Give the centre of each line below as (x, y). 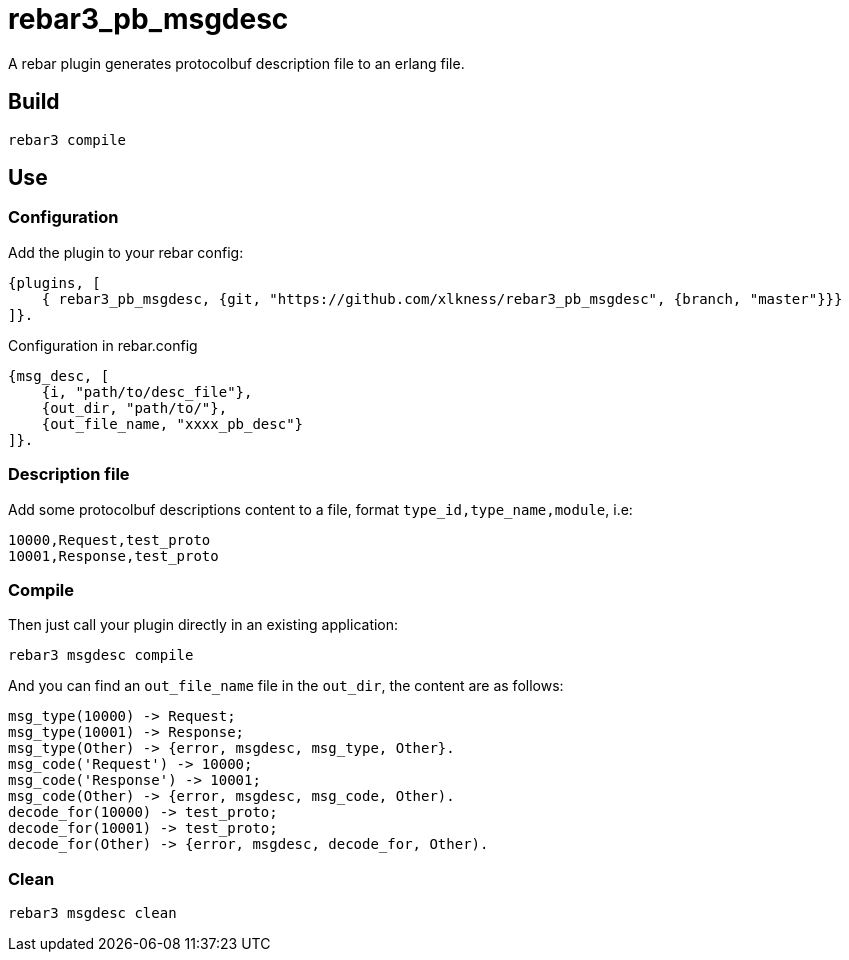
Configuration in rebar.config (103, 345)
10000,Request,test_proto (109, 539)
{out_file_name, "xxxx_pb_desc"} (172, 423)
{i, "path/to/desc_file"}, (147, 391)
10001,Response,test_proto (113, 555)
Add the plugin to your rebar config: (126, 252)
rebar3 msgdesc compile (101, 655)
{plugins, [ (54, 282)
